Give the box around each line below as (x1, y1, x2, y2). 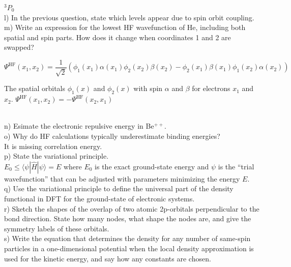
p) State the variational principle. (4, 151, 109, 161)
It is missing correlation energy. (4, 140, 102, 151)
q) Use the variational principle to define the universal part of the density (4, 183, 234, 194)
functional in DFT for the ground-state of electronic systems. (4, 193, 195, 203)
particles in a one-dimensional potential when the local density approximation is (4, 243, 254, 253)
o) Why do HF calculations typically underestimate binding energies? (4, 131, 220, 141)
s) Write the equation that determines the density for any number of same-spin (4, 233, 251, 244)
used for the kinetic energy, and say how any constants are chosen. (4, 253, 211, 263)
